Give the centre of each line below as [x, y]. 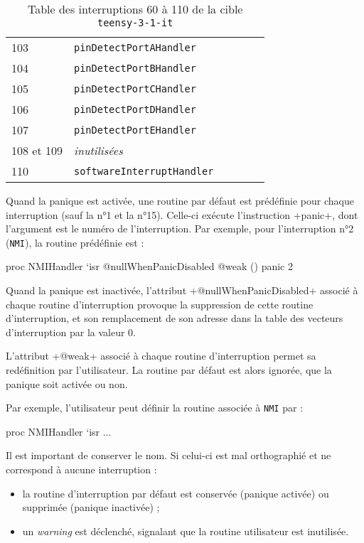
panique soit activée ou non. [67, 383]
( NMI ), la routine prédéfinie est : [75, 242]
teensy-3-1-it [135, 23]
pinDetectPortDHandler [135, 109]
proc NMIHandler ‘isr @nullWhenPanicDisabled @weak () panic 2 [149, 266]
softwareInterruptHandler [144, 171]
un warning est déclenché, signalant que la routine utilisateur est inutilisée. [186, 531]
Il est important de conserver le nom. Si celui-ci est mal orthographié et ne [168, 455]
